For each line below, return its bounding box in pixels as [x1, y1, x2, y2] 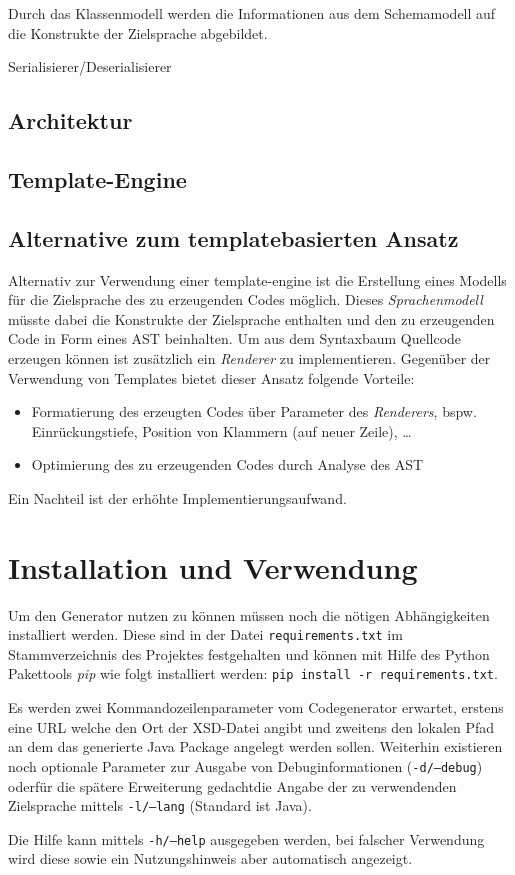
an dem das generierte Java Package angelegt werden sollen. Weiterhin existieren [8, 736, 503, 757]
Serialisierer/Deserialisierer [8, 56, 172, 77]
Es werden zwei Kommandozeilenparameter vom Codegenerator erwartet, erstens [8, 697, 504, 718]
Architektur [8, 105, 133, 136]
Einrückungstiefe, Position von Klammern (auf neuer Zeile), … [31, 420, 412, 441]
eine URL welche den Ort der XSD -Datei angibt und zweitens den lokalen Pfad [8, 716, 495, 737]
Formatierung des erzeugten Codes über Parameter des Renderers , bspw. [31, 401, 477, 422]
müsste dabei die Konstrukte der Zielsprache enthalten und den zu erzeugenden [8, 308, 495, 329]
